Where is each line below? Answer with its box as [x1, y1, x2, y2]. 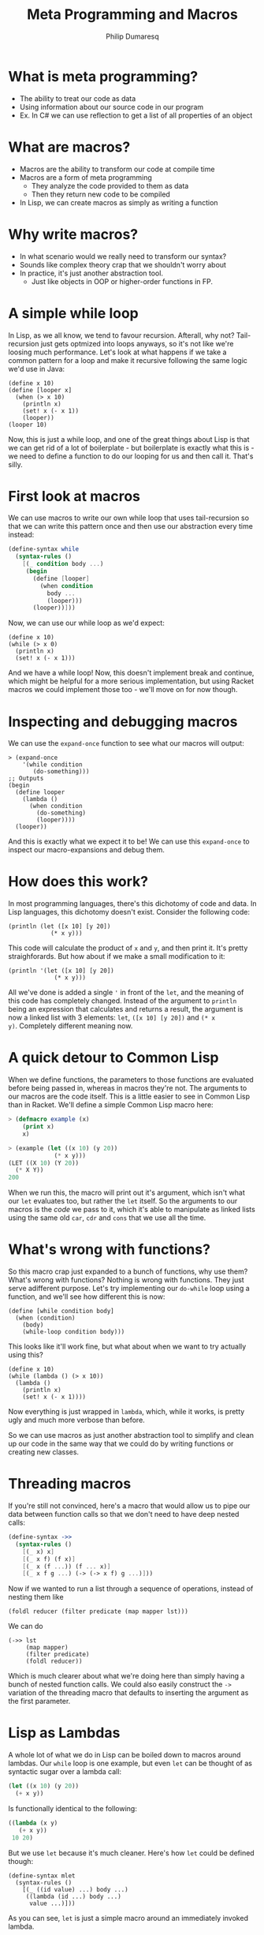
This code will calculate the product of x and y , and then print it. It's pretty [8, 943, 248, 953]
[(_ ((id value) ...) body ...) [22, 1885, 128, 1893]
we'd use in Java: [8, 364, 65, 373]
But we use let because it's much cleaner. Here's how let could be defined [8, 1848, 255, 1858]
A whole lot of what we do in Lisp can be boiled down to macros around [8, 1750, 241, 1760]
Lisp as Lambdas [8, 1724, 121, 1742]
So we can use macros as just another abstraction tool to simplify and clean [8, 1431, 255, 1440]
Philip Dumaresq [106, 32, 159, 41]
